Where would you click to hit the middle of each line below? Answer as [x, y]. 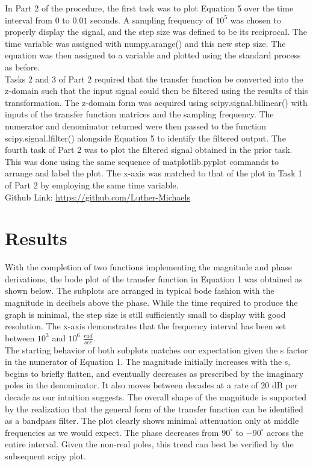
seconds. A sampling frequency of [152, 20]
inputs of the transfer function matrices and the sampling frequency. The [139, 114]
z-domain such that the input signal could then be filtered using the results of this [156, 91]
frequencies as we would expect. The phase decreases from [112, 432]
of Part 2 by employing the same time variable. [92, 185]
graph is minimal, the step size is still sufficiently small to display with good [145, 314]
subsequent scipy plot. [45, 455]
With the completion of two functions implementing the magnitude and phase [148, 267]
